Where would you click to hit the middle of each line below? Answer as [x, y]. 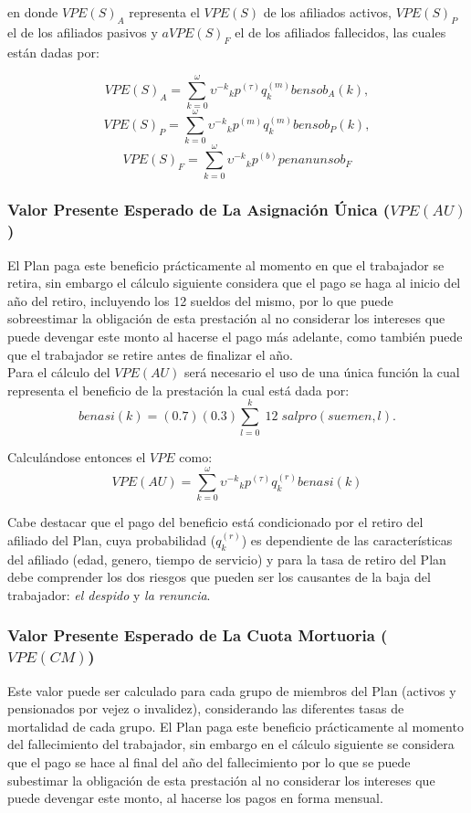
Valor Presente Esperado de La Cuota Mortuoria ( [198, 635]
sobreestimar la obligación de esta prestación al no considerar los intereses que [226, 318]
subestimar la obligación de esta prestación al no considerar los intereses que [221, 780]
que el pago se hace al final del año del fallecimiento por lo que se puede [209, 761]
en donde [33, 12]
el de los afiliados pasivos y [83, 32]
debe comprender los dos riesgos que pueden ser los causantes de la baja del [219, 577]
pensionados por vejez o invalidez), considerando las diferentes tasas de [206, 708]
